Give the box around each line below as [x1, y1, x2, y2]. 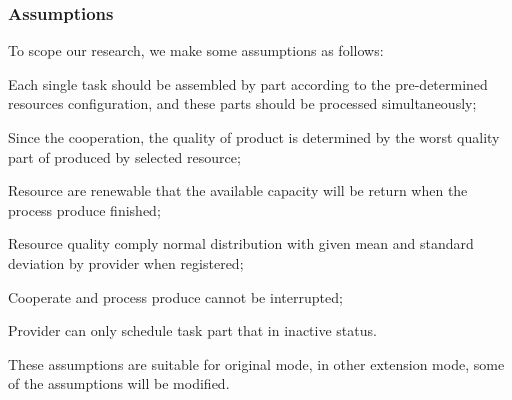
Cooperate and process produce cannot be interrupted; [8, 286, 343, 307]
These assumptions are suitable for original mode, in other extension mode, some [8, 353, 505, 374]
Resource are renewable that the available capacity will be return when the [8, 180, 468, 201]
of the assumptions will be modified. [8, 373, 230, 394]
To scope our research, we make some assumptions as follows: [8, 40, 384, 61]
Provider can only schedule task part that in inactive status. [8, 320, 377, 341]
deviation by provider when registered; [8, 252, 244, 273]
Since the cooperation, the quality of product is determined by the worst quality [8, 127, 500, 147]
